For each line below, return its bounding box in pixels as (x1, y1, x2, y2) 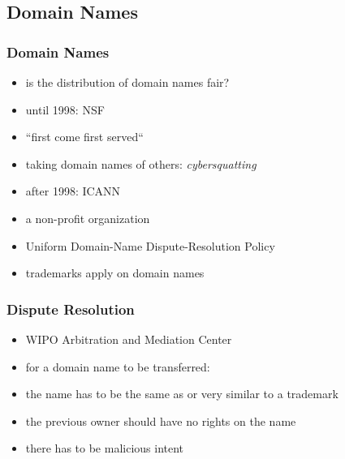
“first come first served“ (25, 128, 144, 145)
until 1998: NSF (25, 101, 105, 118)
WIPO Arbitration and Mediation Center (25, 330, 232, 347)
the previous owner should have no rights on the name (25, 412, 296, 429)
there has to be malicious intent (25, 440, 184, 457)
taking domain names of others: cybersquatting (25, 155, 257, 172)
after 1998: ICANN (25, 182, 121, 199)
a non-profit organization (25, 209, 150, 226)
